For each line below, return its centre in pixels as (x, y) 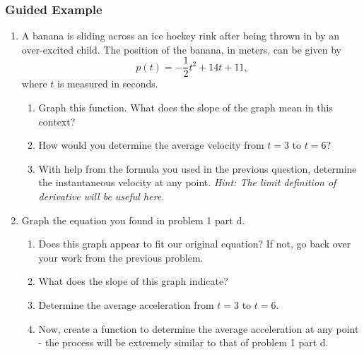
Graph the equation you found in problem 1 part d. (133, 220)
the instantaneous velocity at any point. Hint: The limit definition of (187, 182)
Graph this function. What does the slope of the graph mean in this (186, 108)
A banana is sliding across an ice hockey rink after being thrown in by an (181, 36)
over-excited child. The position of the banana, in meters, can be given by (181, 49)
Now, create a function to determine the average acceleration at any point (199, 328)
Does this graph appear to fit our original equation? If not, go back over (195, 244)
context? (57, 121)
